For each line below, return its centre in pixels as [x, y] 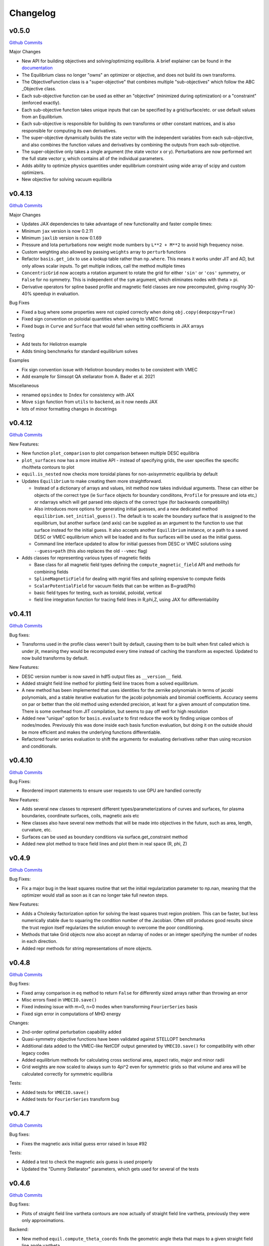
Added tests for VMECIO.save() [55, 1092]
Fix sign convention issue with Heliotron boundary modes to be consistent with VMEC [110, 369]
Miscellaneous [24, 386]
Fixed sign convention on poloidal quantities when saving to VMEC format [97, 319]
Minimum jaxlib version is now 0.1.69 [62, 238]
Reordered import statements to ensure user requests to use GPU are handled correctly [112, 790]
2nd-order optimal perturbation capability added [71, 1032]
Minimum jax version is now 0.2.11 [57, 231]
